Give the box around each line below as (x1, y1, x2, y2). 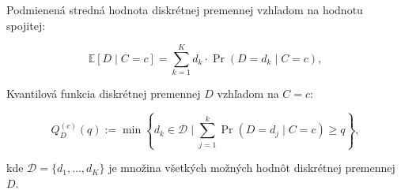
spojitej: (6, 17, 46, 33)
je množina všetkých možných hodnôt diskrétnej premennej (108, 159, 395, 176)
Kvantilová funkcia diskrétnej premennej (6, 85, 201, 102)
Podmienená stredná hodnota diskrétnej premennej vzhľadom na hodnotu (6, 2, 363, 17)
